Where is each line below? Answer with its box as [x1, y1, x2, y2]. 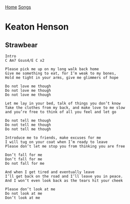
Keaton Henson [5, 22, 69, 32]
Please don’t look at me [5, 187, 56, 192]
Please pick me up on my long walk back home [5, 67, 99, 72]
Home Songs [5, 4, 31, 10]
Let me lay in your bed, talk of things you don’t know [5, 101, 121, 106]
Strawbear [5, 41, 38, 49]
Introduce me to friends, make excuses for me [5, 135, 101, 140]
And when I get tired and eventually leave [5, 170, 95, 175]
